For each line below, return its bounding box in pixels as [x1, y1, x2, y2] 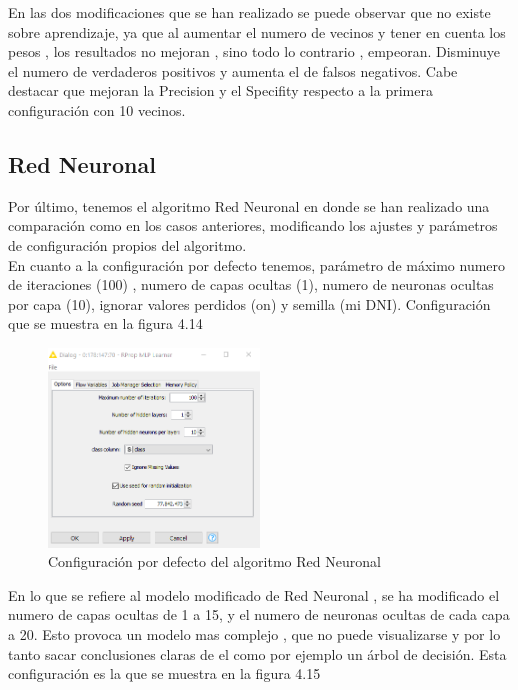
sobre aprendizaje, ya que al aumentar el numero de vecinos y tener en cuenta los [8, 21, 506, 42]
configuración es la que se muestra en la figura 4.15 [8, 663, 321, 684]
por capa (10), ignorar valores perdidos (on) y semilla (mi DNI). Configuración [8, 293, 491, 314]
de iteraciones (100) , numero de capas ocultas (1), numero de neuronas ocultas [8, 274, 494, 295]
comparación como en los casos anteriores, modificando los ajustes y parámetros [8, 215, 498, 236]
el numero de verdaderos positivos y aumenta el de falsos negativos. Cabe [8, 60, 458, 81]
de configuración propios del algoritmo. [8, 234, 247, 255]
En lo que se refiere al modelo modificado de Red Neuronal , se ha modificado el [8, 584, 500, 605]
